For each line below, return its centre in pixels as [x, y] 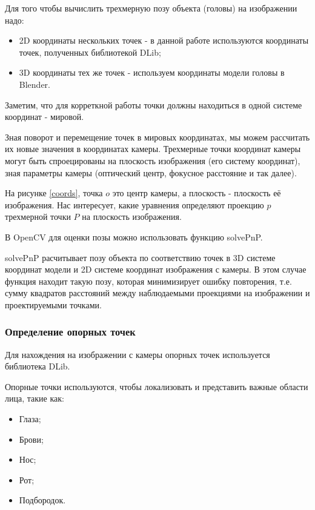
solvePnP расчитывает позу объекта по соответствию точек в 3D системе [140, 257]
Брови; [31, 439]
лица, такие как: [35, 398]
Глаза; [30, 419]
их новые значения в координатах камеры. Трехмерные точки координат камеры [153, 149]
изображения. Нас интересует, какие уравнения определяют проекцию [134, 204]
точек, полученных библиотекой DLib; [90, 52]
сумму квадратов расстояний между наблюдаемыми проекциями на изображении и [157, 293]
